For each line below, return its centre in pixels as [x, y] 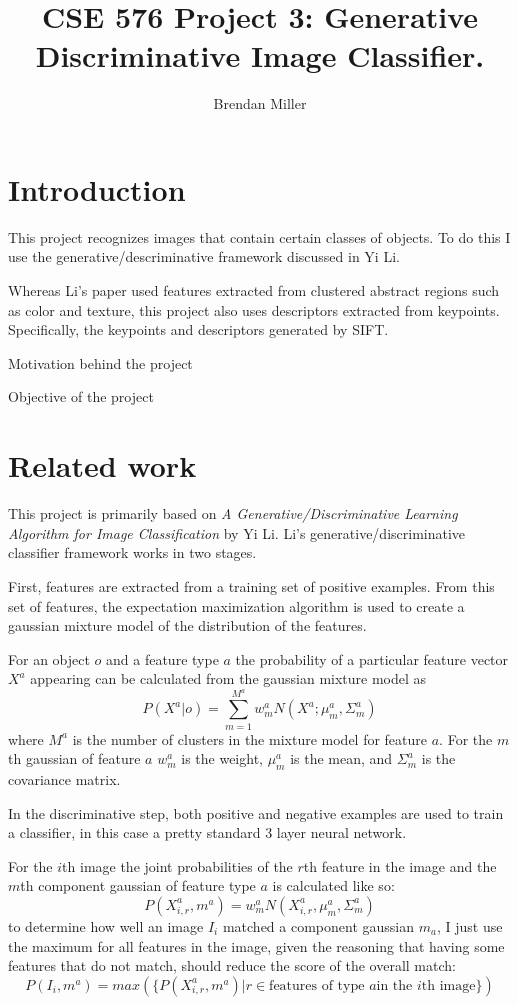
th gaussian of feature [74, 758]
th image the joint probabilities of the [177, 865]
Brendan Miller [260, 103]
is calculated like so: [333, 885]
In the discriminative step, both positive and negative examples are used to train [256, 812]
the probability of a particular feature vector [372, 658]
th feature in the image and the [400, 865]
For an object [49, 658]
